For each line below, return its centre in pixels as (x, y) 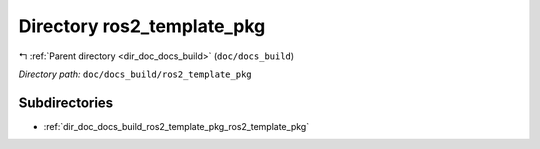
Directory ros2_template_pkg (142, 26)
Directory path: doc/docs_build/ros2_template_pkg (135, 74)
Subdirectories (66, 102)
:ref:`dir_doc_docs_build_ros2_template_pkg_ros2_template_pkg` (176, 126)
